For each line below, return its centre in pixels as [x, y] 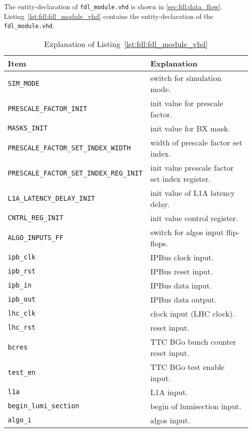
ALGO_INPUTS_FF [36, 237]
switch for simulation [186, 78]
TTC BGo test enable [188, 367]
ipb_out [22, 299]
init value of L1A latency [193, 192]
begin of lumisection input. [196, 406]
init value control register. [194, 218]
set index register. [181, 178]
